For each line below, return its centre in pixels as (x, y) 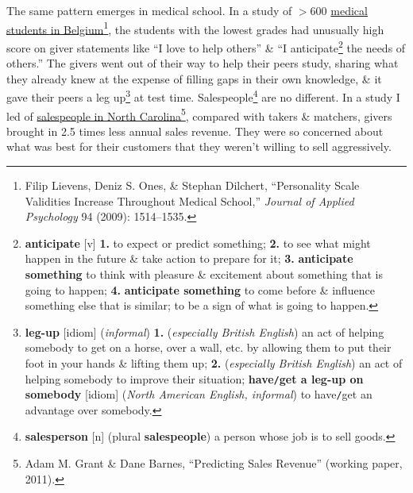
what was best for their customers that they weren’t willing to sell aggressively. (199, 146)
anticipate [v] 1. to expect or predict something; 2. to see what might (198, 243)
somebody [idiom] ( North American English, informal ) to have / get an (199, 394)
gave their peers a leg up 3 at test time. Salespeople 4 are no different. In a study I (203, 96)
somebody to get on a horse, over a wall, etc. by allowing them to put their (208, 347)
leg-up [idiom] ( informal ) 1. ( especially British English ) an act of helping (205, 331)
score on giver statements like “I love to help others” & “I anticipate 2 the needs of (206, 46)
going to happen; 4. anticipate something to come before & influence (200, 289)
